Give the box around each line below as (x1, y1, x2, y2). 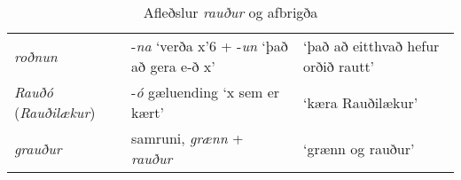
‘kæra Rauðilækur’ (302, 91, 418, 113)
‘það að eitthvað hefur (302, 35, 440, 56)
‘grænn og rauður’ (302, 137, 415, 159)
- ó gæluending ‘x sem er (131, 82, 280, 102)
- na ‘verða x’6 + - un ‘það (131, 35, 288, 56)
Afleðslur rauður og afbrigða (143, 2, 318, 22)
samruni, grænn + (131, 128, 244, 148)
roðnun (14, 45, 58, 67)
